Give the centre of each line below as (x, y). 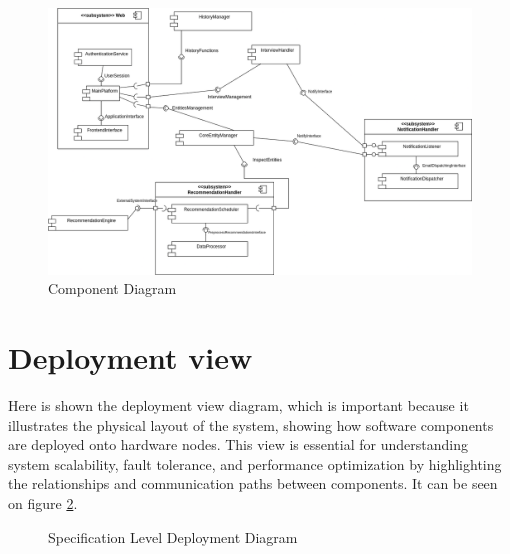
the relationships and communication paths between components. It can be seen (253, 483)
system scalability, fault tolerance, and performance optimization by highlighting (255, 463)
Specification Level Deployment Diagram (173, 536)
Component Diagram (112, 288)
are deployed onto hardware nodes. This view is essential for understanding (238, 444)
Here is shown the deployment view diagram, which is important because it (238, 404)
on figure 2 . (43, 502)
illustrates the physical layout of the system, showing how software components (251, 424)
